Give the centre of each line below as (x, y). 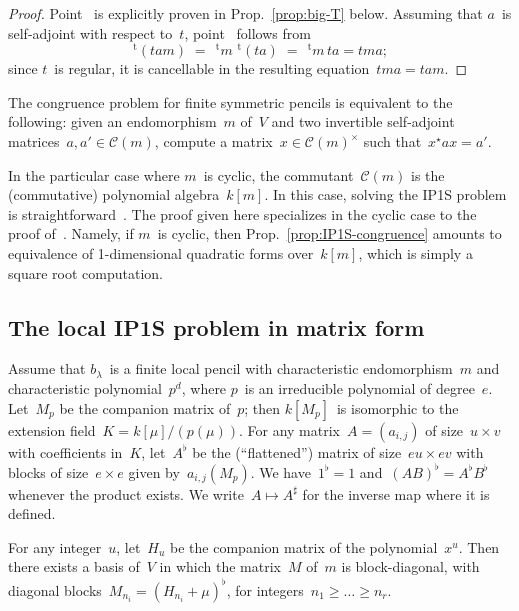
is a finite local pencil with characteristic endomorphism (281, 368)
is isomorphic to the (397, 407)
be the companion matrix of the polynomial (304, 546)
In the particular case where (94, 174)
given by (154, 471)
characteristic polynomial (85, 388)
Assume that (47, 368)
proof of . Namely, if (71, 233)
